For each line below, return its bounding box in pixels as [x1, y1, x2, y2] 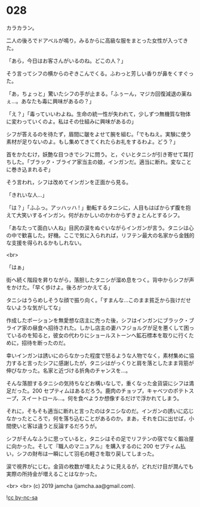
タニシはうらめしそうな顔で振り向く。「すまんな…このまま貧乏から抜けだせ [6, 296, 192, 303]
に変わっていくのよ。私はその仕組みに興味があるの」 [6, 117, 137, 125]
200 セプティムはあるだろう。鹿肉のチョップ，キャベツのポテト [32, 387, 189, 394]
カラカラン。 [6, 24, 38, 31]
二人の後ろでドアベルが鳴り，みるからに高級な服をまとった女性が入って [6, 37, 183, 44]
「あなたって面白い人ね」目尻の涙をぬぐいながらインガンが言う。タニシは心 [6, 224, 194, 231]
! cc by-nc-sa [6, 494, 38, 501]
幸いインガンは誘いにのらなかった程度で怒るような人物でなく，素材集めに [6, 352, 189, 359]
